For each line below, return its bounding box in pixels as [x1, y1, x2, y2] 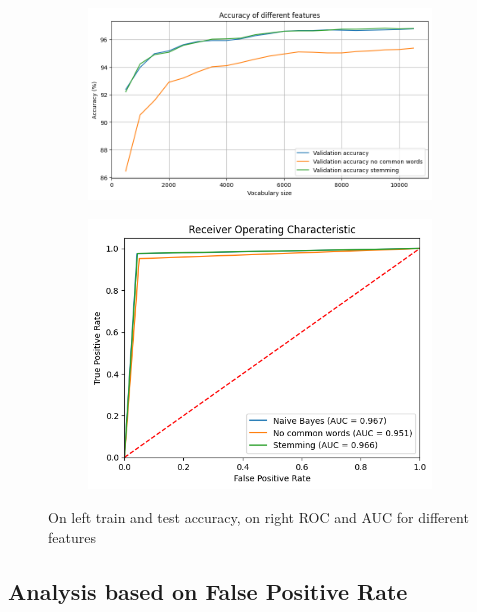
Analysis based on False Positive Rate [8, 575, 408, 606]
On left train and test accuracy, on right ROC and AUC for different [48, 506, 469, 527]
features [48, 526, 96, 547]
